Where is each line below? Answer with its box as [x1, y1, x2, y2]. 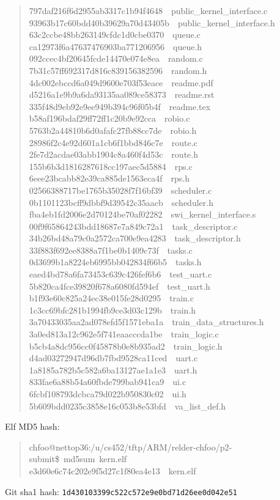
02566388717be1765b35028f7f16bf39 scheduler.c [29, 183, 212, 196]
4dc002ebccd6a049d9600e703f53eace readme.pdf [29, 76, 213, 89]
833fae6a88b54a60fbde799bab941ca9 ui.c [29, 375, 186, 388]
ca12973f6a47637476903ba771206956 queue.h [29, 40, 202, 53]
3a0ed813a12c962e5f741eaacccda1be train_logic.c [29, 328, 219, 340]
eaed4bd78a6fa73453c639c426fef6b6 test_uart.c [29, 268, 212, 281]
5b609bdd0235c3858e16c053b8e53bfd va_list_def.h [29, 399, 226, 412]
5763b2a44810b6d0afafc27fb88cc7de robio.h [29, 123, 197, 136]
